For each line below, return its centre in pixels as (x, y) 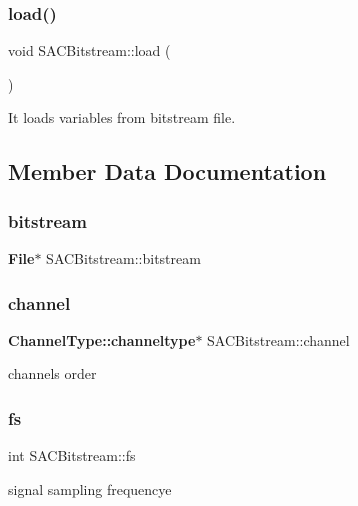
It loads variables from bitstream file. (122, 117)
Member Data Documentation (167, 171)
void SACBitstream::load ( (89, 50)
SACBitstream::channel (278, 339)
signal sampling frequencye (90, 488)
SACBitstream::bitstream (123, 258)
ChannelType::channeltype (102, 339)
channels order (52, 373)
